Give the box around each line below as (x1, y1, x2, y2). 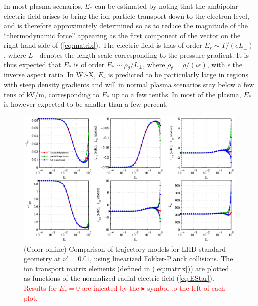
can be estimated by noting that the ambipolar (95, 1, 238, 11)
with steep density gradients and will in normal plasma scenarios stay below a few (4, 79, 254, 89)
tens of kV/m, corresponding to (4, 89, 99, 99)
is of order (74, 59, 105, 69)
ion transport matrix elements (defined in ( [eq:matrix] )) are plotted (24, 263, 229, 273)
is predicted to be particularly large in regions (108, 69, 248, 80)
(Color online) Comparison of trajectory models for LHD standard (24, 244, 226, 254)
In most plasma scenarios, (4, 1, 83, 11)
